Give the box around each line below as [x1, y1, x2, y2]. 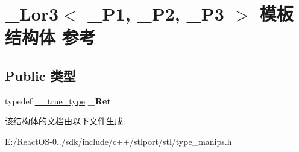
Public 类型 [5, 66, 76, 84]
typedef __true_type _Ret [5, 94, 111, 107]
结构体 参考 [5, 25, 96, 49]
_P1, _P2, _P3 [87, 1, 224, 26]
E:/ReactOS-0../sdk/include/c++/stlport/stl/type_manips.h [5, 135, 232, 147]
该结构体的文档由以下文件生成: [5, 115, 125, 127]
